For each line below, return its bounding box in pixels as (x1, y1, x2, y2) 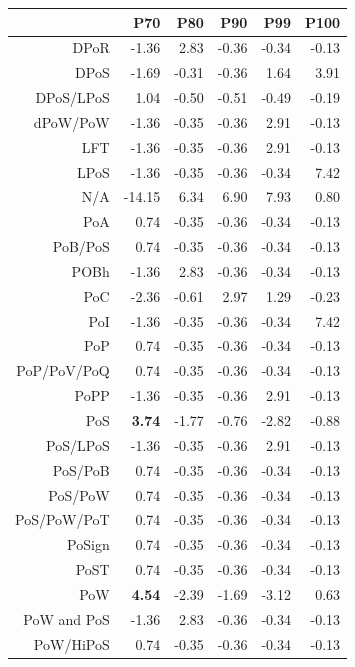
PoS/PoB (52, 459, 110, 480)
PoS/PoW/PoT (15, 509, 110, 530)
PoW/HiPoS (33, 633, 110, 654)
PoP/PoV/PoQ (16, 360, 110, 381)
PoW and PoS (23, 608, 110, 629)
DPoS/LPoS (35, 87, 110, 108)
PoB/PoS (52, 236, 110, 257)
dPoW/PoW (33, 111, 110, 132)
